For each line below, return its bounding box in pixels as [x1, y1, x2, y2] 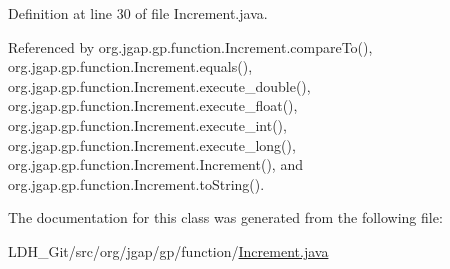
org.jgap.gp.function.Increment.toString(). [8, 173, 265, 194]
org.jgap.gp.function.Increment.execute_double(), [8, 75, 311, 96]
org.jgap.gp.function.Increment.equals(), [8, 56, 253, 77]
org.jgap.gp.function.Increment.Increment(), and [8, 154, 303, 175]
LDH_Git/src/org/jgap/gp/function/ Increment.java [8, 240, 329, 261]
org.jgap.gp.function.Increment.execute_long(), [8, 134, 296, 155]
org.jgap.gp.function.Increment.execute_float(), [8, 95, 298, 116]
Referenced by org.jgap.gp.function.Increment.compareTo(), [8, 36, 373, 57]
